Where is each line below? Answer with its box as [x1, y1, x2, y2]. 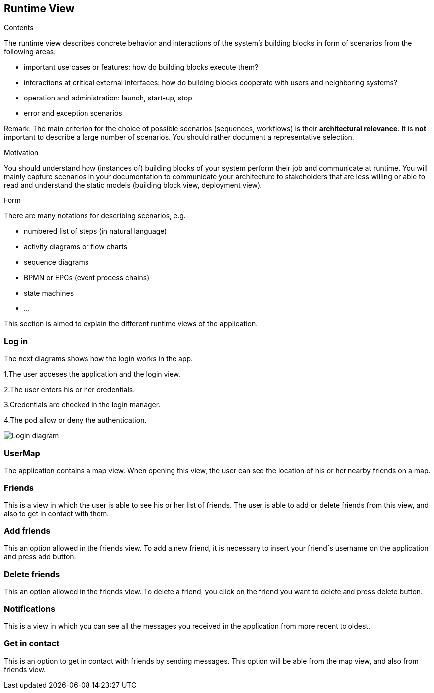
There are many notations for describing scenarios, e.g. [4, 211, 186, 220]
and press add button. [4, 552, 76, 561]
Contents [4, 23, 34, 32]
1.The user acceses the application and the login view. [4, 370, 181, 379]
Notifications [4, 603, 56, 614]
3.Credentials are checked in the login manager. [4, 400, 161, 409]
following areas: [4, 47, 56, 56]
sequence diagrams [24, 258, 89, 267]
